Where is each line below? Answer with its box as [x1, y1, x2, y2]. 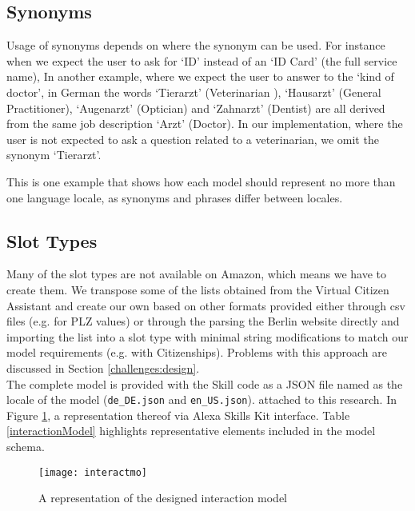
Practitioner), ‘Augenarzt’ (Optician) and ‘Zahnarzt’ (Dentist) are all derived [6, 99, 385, 116]
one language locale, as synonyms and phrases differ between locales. [6, 189, 343, 206]
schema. [6, 437, 45, 454]
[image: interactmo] [38, 466, 148, 478]
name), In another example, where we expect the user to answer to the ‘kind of [6, 68, 394, 85]
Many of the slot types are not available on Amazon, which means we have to [6, 265, 387, 282]
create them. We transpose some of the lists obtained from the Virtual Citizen [6, 281, 389, 297]
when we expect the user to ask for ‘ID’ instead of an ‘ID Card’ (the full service [6, 52, 397, 69]
